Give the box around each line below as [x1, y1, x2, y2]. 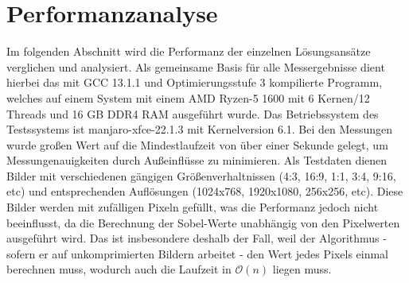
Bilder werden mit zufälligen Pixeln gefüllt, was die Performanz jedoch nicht [6, 199, 379, 215]
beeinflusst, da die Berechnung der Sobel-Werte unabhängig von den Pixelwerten [6, 214, 400, 231]
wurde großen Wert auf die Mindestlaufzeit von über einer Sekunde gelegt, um [6, 136, 388, 153]
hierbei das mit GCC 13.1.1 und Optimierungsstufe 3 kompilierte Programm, [6, 74, 383, 91]
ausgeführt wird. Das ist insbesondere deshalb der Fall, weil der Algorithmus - [6, 230, 387, 246]
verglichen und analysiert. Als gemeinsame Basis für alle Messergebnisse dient [6, 58, 385, 75]
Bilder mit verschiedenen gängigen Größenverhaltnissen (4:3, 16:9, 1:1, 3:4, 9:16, [6, 167, 396, 184]
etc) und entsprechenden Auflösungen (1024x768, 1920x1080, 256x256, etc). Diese [6, 183, 403, 200]
